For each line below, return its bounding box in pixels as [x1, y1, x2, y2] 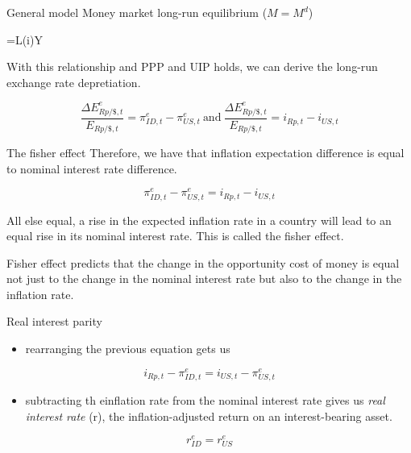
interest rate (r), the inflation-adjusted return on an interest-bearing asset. [25, 407, 392, 424]
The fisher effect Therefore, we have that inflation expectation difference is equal [6, 144, 405, 161]
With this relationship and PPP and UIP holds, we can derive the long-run [6, 58, 378, 75]
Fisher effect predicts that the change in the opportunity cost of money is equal [6, 254, 400, 271]
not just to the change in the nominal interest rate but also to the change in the [6, 270, 402, 287]
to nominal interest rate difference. [6, 160, 177, 177]
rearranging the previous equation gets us [25, 340, 230, 357]
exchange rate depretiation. [6, 73, 141, 90]
